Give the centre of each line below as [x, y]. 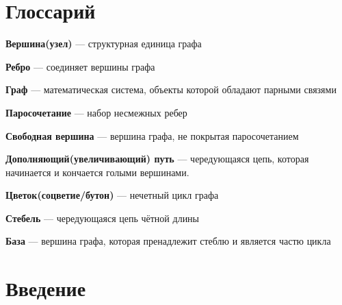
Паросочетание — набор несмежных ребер [96, 112]
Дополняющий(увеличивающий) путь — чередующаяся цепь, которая [157, 159]
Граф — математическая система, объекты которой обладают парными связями [171, 89]
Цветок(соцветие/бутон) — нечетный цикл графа [112, 195]
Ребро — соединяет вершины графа [80, 66]
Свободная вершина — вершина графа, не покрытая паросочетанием [152, 135]
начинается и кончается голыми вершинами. [97, 172]
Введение [46, 288]
